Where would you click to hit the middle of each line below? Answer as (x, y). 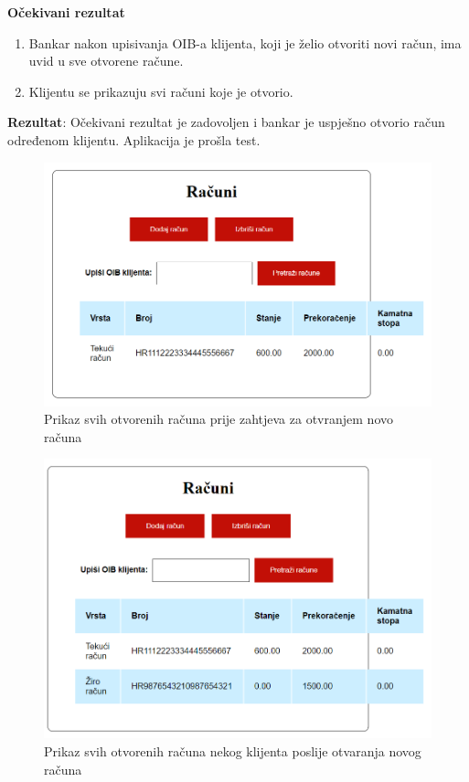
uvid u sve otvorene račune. (106, 61)
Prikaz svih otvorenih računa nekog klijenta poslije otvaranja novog (233, 750)
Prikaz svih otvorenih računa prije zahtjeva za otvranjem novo (219, 419)
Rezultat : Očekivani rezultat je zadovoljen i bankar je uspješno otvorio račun (226, 122)
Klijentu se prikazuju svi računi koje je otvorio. (161, 91)
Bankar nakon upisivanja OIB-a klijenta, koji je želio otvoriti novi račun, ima (245, 42)
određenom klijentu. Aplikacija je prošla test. (134, 139)
